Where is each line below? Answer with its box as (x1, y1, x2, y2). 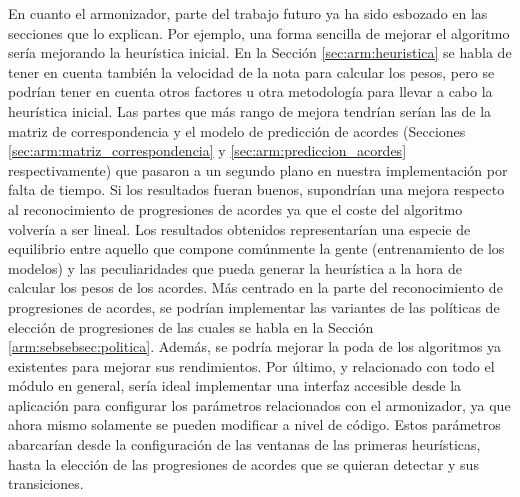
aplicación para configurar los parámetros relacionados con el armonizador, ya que (8, 394, 511, 415)
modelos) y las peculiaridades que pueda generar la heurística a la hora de (8, 257, 462, 278)
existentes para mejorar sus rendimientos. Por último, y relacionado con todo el (8, 355, 495, 376)
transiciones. (8, 473, 84, 494)
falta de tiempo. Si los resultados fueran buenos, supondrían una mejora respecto (8, 179, 505, 200)
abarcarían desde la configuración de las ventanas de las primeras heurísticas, (8, 434, 481, 455)
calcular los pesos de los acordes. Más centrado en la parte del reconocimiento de (8, 277, 503, 298)
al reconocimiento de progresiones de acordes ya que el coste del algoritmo (8, 198, 463, 219)
